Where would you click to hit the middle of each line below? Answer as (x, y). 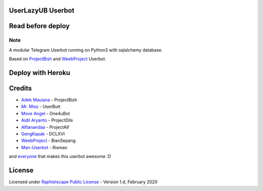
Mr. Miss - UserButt (41, 106)
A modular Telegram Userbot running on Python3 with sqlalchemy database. (86, 50)
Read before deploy (39, 26)
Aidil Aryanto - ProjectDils (47, 120)
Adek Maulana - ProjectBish (49, 100)
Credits (20, 88)
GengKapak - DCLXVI (43, 134)
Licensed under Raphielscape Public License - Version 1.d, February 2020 (83, 182)
